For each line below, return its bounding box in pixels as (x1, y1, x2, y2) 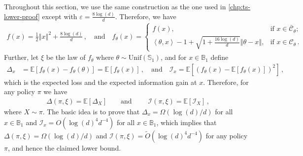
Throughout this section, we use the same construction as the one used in (4, 1, 226, 11)
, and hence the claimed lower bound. (7, 142, 121, 153)
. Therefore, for (203, 77, 249, 87)
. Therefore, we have (115, 11, 176, 21)
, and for (160, 52, 187, 62)
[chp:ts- (228, 1, 250, 11)
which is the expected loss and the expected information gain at (4, 77, 197, 87)
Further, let (4, 52, 39, 62)
